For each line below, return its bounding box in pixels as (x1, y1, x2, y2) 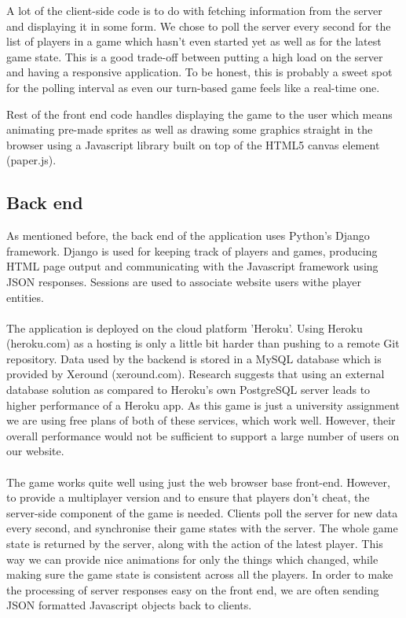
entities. (6, 289, 44, 305)
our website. (6, 443, 64, 459)
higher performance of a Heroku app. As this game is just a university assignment (6, 396, 400, 413)
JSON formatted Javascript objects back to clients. (6, 597, 252, 613)
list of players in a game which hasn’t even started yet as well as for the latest (6, 33, 382, 50)
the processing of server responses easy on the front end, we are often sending (6, 581, 379, 598)
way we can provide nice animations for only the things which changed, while (6, 550, 379, 567)
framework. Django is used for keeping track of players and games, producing (6, 242, 378, 259)
